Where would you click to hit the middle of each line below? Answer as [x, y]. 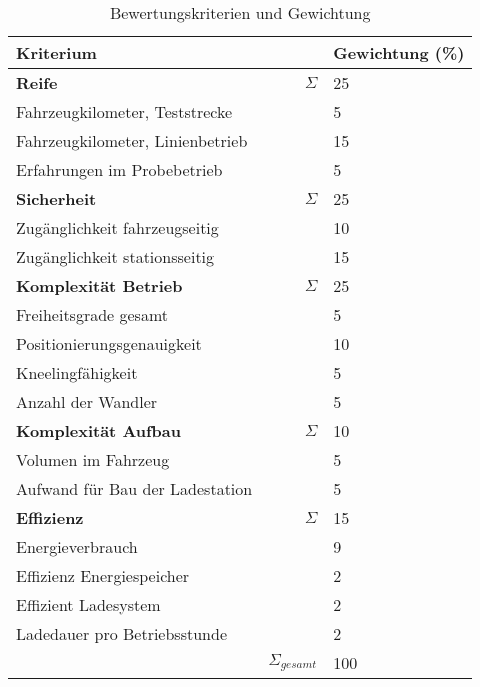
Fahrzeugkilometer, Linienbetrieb [132, 140]
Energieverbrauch [77, 546]
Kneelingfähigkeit [77, 372]
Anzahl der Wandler [87, 401]
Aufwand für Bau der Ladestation [134, 488]
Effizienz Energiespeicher [103, 575]
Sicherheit [56, 198]
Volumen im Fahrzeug [93, 459]
